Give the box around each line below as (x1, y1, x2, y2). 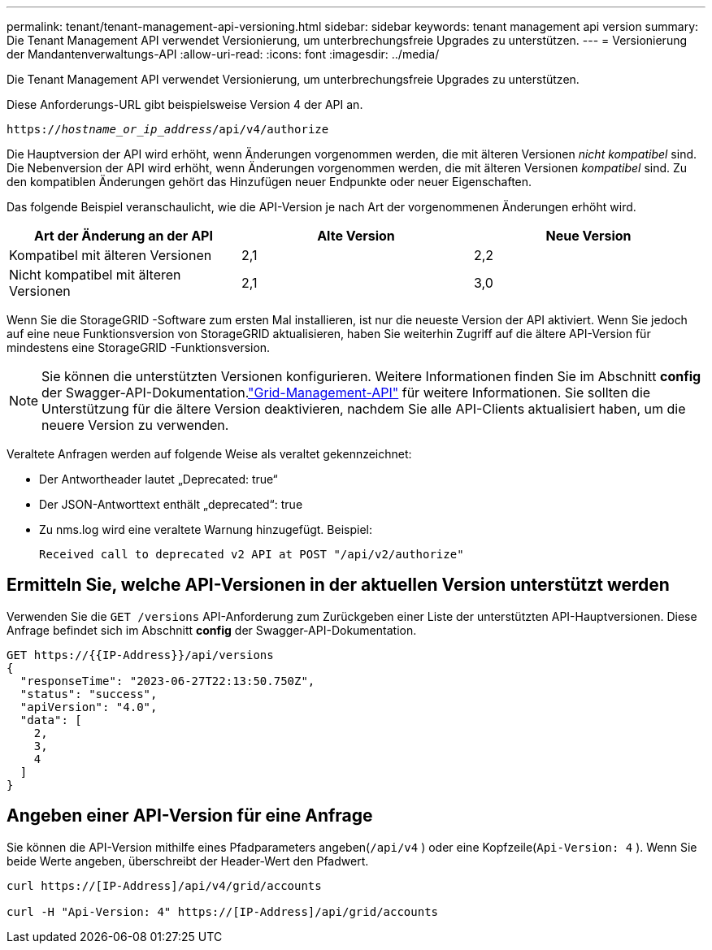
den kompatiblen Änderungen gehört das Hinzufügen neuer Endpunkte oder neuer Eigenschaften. (7, 175, 532, 189)
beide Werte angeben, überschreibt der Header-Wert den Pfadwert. (7, 853, 369, 868)
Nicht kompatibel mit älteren (9, 267, 181, 283)
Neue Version (545, 228, 632, 244)
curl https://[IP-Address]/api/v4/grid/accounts (7, 878, 322, 892)
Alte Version (317, 228, 395, 244)
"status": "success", (20, 687, 158, 701)
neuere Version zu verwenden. (41, 417, 229, 433)
